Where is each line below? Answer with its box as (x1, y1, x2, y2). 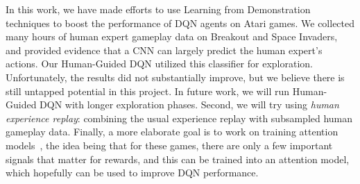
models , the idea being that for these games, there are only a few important (6, 137, 333, 152)
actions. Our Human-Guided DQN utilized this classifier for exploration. (6, 56, 313, 71)
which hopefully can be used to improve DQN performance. (6, 165, 259, 180)
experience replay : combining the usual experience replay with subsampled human (6, 110, 353, 125)
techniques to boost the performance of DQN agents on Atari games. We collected (6, 15, 355, 30)
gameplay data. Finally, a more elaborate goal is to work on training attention (6, 124, 338, 139)
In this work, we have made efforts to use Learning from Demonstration (6, 2, 311, 16)
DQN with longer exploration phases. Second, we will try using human (40, 97, 339, 112)
